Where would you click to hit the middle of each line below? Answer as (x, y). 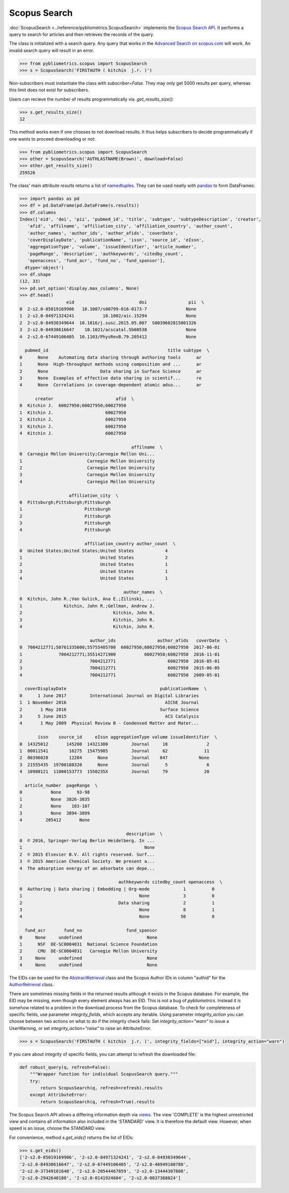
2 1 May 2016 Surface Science (109, 709)
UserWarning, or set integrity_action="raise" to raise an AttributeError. (80, 1028)
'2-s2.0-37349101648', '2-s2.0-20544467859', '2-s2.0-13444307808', (104, 1171)
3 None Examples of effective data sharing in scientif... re (110, 378)
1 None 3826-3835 (55, 799)
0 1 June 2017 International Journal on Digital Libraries (109, 695)
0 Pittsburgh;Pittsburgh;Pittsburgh (65, 502)
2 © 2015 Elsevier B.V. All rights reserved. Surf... (87, 854)
